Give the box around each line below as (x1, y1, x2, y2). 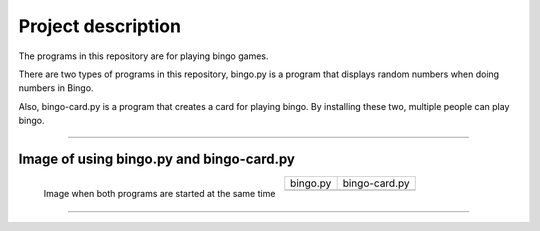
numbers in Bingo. (18, 82, 94, 94)
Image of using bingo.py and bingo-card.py (18, 150, 295, 167)
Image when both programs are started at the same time (43, 187, 276, 199)
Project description (18, 15, 182, 37)
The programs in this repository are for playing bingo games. (18, 50, 269, 62)
